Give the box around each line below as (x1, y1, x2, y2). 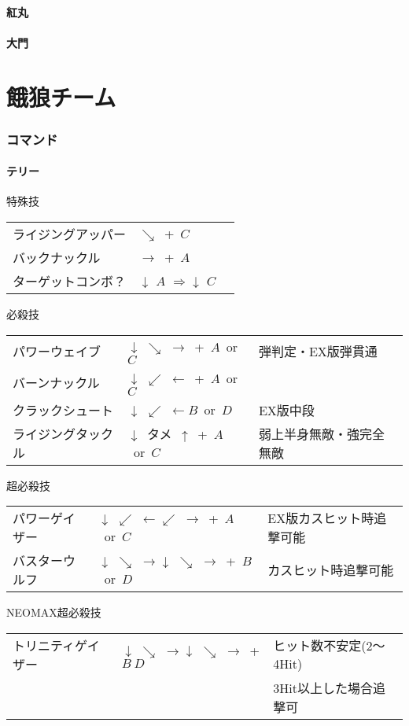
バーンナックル (13, 373, 100, 392)
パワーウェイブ (13, 341, 101, 360)
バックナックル (13, 248, 101, 267)
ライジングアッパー (13, 224, 127, 243)
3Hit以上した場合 (273, 678, 373, 697)
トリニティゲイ (13, 636, 100, 654)
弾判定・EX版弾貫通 (258, 341, 378, 360)
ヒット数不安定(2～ (273, 636, 385, 655)
